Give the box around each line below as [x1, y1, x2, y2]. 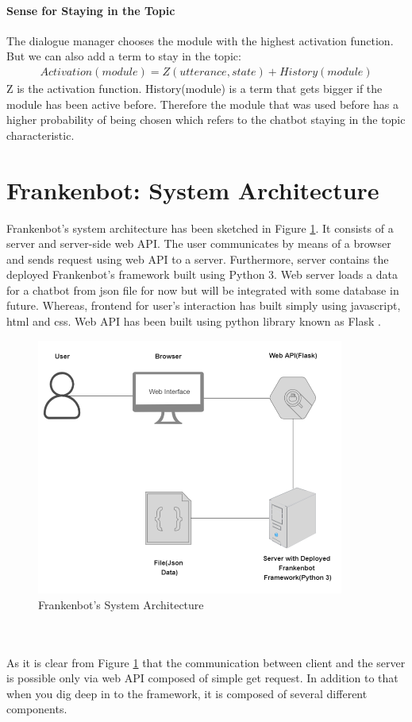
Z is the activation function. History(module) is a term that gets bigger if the [6, 80, 383, 97]
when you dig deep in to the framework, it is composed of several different [6, 685, 368, 701]
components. [6, 701, 67, 717]
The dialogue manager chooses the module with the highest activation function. [6, 32, 394, 48]
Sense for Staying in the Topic [6, 2, 175, 18]
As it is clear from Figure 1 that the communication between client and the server [6, 654, 406, 670]
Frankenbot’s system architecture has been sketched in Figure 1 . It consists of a [6, 219, 394, 236]
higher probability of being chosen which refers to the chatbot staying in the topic [6, 111, 406, 128]
